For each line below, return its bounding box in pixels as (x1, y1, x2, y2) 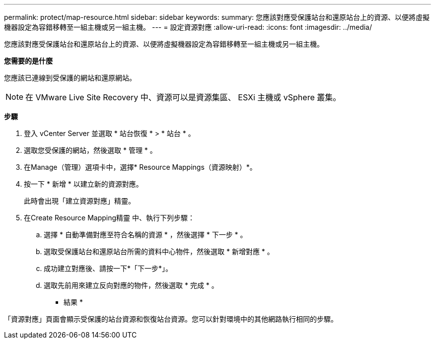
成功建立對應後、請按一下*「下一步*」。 (44, 264, 173, 273)
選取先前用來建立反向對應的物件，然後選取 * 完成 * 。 (44, 281, 218, 289)
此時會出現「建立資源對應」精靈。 (24, 197, 135, 205)
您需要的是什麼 (4, 57, 53, 65)
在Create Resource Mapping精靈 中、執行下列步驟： (24, 213, 195, 222)
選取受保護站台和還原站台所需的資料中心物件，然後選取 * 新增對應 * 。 (44, 247, 274, 256)
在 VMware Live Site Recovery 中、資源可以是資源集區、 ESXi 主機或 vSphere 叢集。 (25, 92, 341, 102)
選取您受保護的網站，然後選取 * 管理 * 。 (24, 146, 157, 154)
